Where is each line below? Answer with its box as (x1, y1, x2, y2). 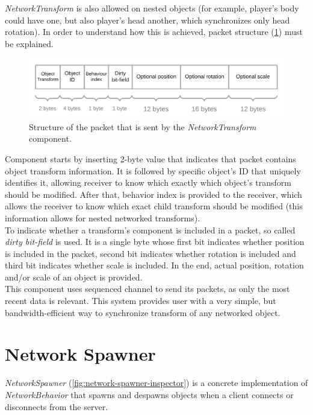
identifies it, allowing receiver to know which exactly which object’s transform (5, 176, 291, 189)
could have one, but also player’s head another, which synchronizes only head (5, 13, 290, 26)
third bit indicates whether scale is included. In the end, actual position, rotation (5, 259, 304, 271)
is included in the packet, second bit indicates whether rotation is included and (5, 247, 296, 259)
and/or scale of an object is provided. (5, 270, 143, 283)
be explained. (5, 37, 54, 49)
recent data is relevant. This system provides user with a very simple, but (5, 294, 276, 307)
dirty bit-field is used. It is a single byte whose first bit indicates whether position (5, 235, 305, 248)
